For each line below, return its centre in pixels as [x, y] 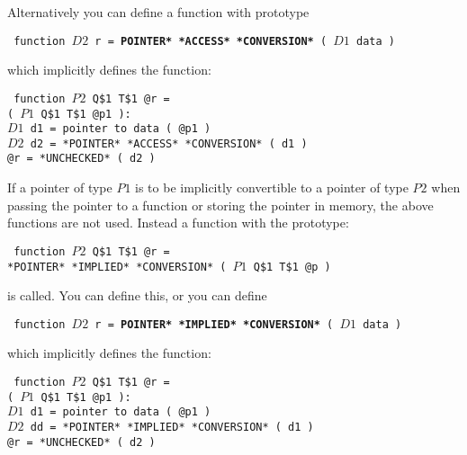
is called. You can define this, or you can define [137, 295]
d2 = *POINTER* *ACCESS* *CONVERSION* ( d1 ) [169, 143]
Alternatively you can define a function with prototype [158, 12]
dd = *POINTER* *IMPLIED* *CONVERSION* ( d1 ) [172, 428]
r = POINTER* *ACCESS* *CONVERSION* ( [211, 41]
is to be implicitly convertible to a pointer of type [272, 187]
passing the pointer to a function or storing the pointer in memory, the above [220, 205]
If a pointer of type [60, 187]
